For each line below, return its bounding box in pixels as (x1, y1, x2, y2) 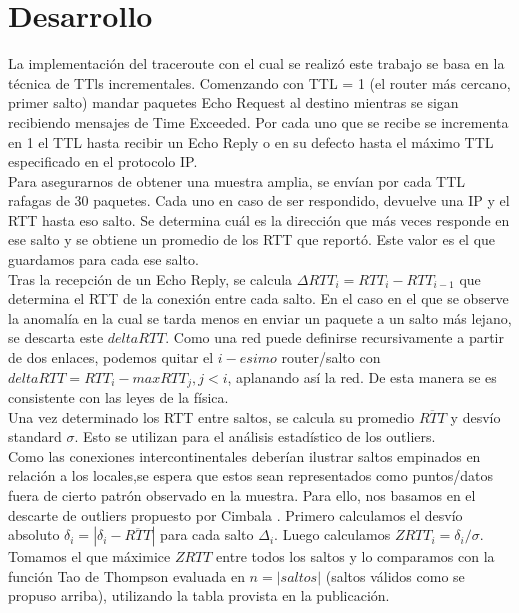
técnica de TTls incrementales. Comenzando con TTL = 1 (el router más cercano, (8, 72, 511, 93)
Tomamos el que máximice (8, 546, 171, 567)
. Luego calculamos (274, 524, 391, 545)
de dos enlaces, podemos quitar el (8, 347, 214, 368)
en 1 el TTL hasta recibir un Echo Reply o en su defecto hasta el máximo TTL (8, 131, 494, 152)
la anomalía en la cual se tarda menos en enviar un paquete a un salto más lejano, (8, 307, 512, 328)
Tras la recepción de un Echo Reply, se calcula (8, 268, 293, 289)
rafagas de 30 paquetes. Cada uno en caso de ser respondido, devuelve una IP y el (8, 190, 510, 211)
